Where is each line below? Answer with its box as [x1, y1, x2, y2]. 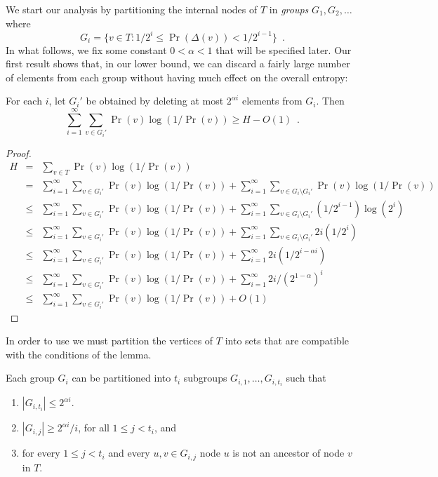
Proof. [6, 145, 32, 160]
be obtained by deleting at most [86, 93, 224, 108]
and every [108, 445, 150, 460]
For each [6, 93, 42, 108]
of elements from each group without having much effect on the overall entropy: [6, 69, 348, 84]
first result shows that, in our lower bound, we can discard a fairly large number [6, 56, 350, 71]
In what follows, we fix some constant [6, 42, 167, 57]
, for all [78, 420, 109, 435]
